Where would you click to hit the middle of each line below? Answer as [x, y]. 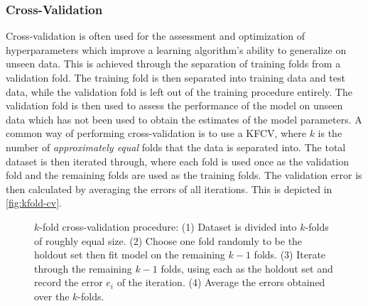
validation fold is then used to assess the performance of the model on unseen [174, 105]
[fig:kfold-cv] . [34, 203]
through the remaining [83, 268]
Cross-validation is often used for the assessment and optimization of [156, 36]
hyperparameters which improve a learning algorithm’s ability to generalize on [176, 49]
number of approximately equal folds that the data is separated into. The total [176, 147]
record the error [69, 282]
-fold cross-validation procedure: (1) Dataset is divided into [168, 226]
